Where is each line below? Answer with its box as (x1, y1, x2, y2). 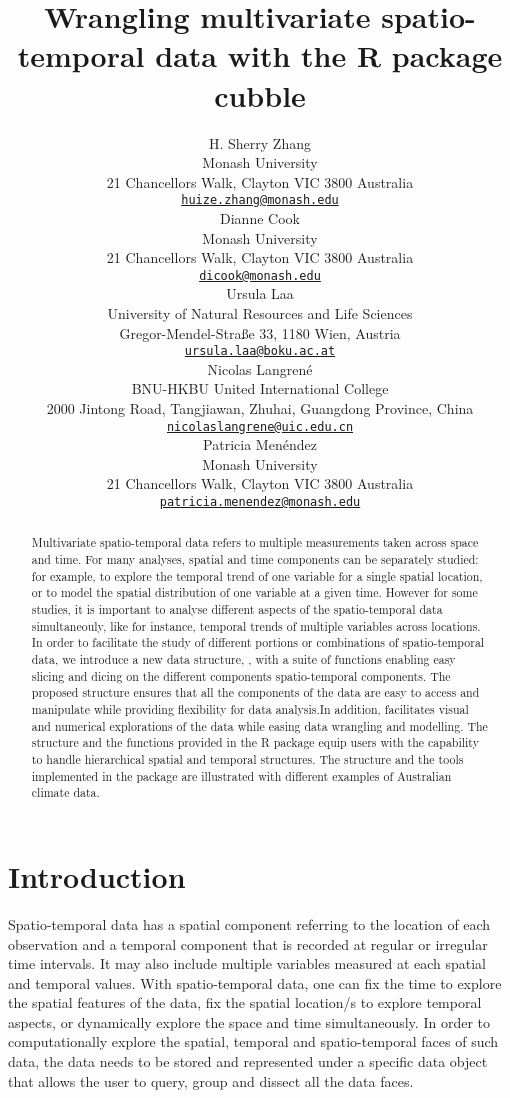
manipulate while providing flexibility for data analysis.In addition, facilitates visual (31, 701, 469, 718)
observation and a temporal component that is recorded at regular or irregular (8, 933, 488, 954)
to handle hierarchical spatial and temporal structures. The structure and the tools (31, 751, 464, 768)
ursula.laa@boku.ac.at (184, 344, 336, 359)
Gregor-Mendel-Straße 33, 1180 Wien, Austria (119, 322, 401, 343)
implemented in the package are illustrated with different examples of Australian (31, 767, 452, 784)
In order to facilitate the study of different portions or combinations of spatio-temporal (31, 634, 485, 651)
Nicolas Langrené (207, 358, 313, 379)
